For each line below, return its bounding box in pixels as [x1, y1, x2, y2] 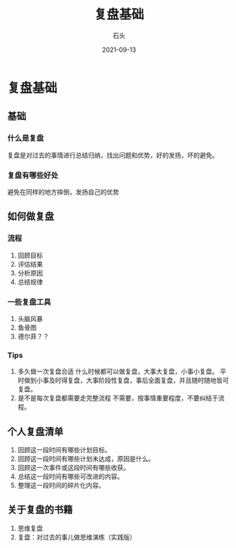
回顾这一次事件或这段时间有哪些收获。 [17, 464, 130, 472]
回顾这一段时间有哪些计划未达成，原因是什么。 [17, 454, 154, 463]
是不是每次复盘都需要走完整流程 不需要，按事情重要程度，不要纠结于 [17, 394, 218, 403]
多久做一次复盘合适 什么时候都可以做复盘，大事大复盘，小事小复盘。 [17, 367, 218, 376]
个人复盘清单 [7, 425, 64, 437]
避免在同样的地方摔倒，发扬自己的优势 [7, 187, 119, 196]
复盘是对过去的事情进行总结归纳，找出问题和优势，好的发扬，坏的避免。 [7, 150, 218, 160]
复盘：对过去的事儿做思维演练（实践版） [17, 532, 136, 541]
